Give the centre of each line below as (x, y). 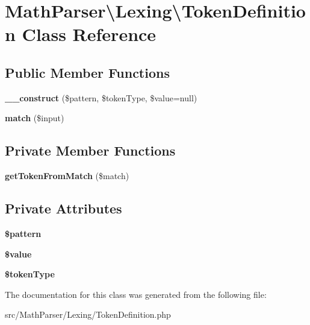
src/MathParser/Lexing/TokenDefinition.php (88, 314)
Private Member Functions (90, 150)
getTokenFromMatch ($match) (67, 176)
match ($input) (35, 118)
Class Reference (89, 34)
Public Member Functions (87, 72)
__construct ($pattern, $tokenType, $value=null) (101, 97)
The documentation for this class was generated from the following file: (136, 294)
